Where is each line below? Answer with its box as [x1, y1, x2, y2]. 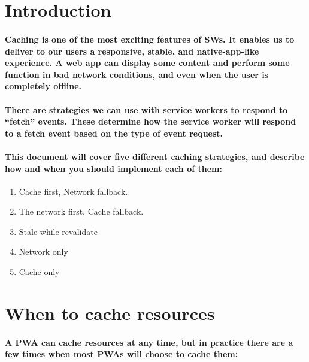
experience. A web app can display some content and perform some [5, 56, 290, 69]
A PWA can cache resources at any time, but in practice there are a [5, 336, 293, 348]
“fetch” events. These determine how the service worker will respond [5, 115, 296, 128]
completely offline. [5, 80, 82, 92]
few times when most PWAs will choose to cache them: [5, 348, 238, 360]
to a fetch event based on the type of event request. [5, 126, 223, 139]
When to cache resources [5, 300, 215, 325]
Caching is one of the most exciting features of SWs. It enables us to [5, 32, 295, 45]
